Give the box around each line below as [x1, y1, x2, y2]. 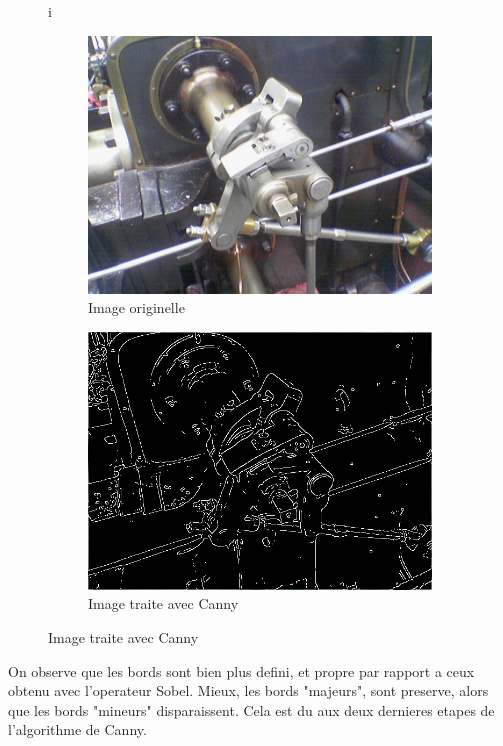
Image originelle [88, 297, 185, 318]
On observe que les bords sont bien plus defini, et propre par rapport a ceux [8, 660, 475, 681]
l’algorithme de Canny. [8, 719, 147, 740]
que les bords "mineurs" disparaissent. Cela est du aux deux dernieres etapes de [8, 699, 495, 720]
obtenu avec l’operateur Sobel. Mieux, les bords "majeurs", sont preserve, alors [8, 680, 489, 701]
